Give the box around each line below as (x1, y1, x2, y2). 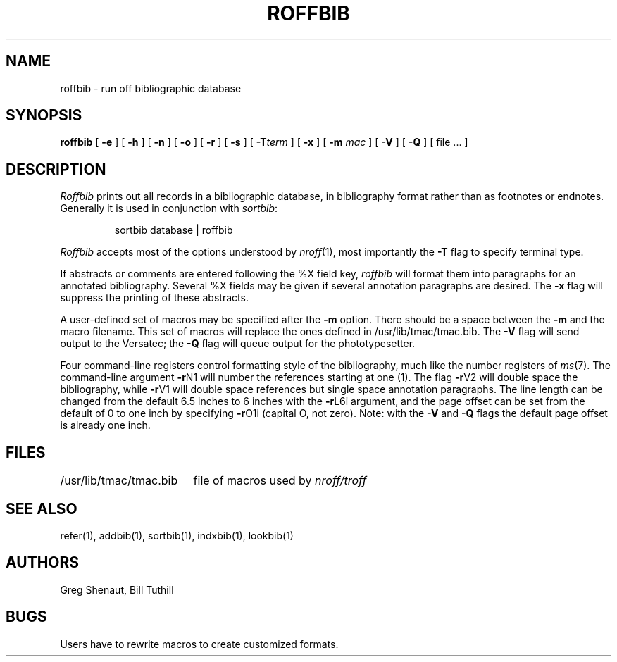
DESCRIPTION (6, 160, 106, 178)
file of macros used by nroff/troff (193, 473, 367, 488)
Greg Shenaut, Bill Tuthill (60, 583, 174, 596)
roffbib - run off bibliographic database (60, 82, 242, 94)
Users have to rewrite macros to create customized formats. (60, 637, 339, 650)
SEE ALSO (6, 499, 77, 518)
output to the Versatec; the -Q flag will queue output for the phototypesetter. (60, 337, 416, 350)
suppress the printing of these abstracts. (60, 292, 249, 304)
